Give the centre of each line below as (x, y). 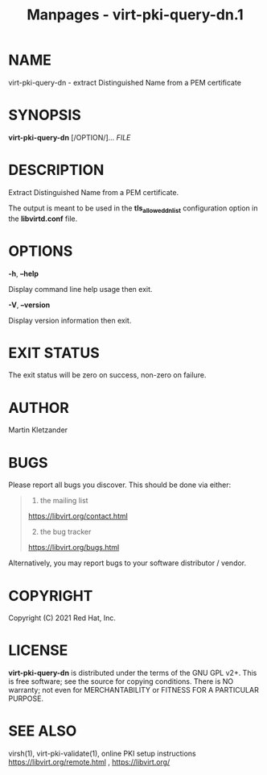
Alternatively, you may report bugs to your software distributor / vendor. (127, 563)
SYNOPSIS (45, 115)
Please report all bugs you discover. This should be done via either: (120, 485)
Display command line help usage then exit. (80, 289)
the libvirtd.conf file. (43, 219)
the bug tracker (66, 532)
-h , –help (23, 273)
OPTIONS (41, 251)
